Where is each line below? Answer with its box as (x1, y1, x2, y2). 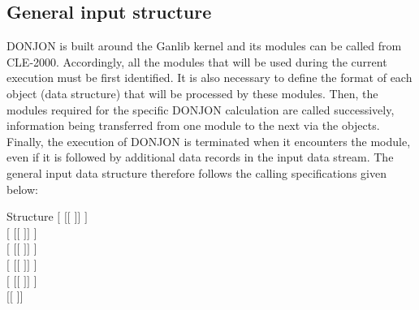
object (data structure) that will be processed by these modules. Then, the (6, 84, 378, 101)
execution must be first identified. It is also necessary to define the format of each (6, 69, 413, 86)
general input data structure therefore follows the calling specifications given (6, 164, 387, 181)
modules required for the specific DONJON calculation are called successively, (6, 101, 395, 118)
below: (6, 180, 38, 197)
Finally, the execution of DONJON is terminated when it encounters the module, (6, 132, 411, 149)
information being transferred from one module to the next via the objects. (6, 117, 380, 134)
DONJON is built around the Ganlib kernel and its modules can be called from (6, 37, 402, 54)
